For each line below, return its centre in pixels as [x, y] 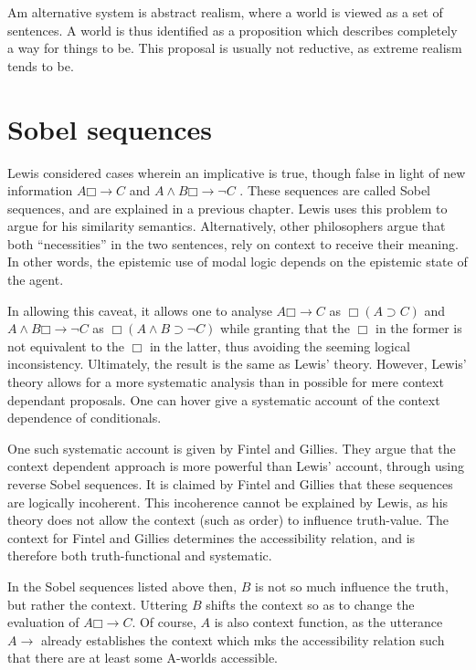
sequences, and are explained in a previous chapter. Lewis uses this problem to [227, 208]
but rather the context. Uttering [98, 604]
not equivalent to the [66, 345]
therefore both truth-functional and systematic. [140, 555]
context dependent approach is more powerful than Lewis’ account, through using [236, 466]
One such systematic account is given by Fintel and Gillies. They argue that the [232, 448]
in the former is [419, 328]
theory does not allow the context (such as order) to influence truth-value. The [228, 520]
